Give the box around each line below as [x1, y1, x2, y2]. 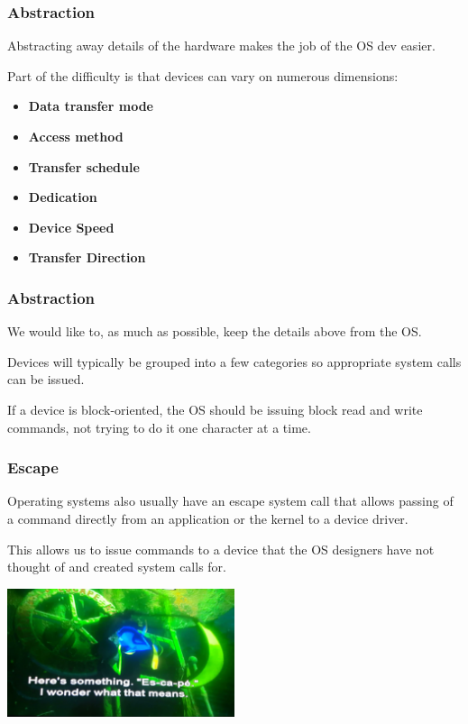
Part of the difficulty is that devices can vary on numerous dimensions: [7, 66, 399, 85]
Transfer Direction [28, 248, 146, 267]
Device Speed [28, 217, 115, 236]
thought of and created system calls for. [7, 557, 226, 576]
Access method [28, 127, 124, 145]
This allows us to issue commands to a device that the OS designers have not [7, 539, 435, 558]
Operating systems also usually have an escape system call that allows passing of [7, 491, 454, 510]
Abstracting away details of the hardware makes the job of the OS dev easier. [7, 36, 436, 55]
